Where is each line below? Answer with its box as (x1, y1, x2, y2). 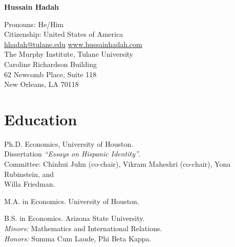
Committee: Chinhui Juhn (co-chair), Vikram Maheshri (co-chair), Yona (4, 159, 231, 169)
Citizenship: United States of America (4, 29, 123, 39)
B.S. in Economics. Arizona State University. (4, 213, 145, 223)
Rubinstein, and (4, 168, 54, 179)
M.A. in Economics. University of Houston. (4, 195, 139, 206)
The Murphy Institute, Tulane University (4, 49, 134, 59)
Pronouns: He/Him (4, 18, 64, 29)
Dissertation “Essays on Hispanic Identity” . (4, 148, 141, 159)
